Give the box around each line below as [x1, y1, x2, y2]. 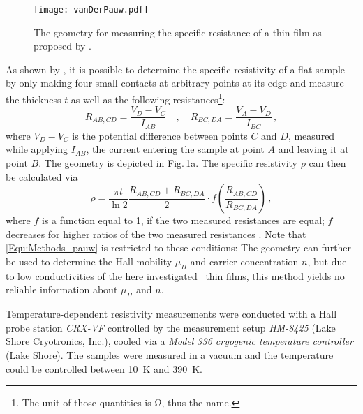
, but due [307, 253, 347, 268]
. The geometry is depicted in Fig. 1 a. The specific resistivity [38, 155, 297, 170]
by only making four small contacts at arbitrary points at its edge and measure [6, 75, 344, 90]
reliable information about [6, 282, 118, 297]
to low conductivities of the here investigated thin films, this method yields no [6, 268, 345, 283]
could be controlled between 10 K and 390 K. [6, 361, 202, 376]
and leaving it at [278, 142, 349, 156]
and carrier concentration [190, 253, 299, 268]
